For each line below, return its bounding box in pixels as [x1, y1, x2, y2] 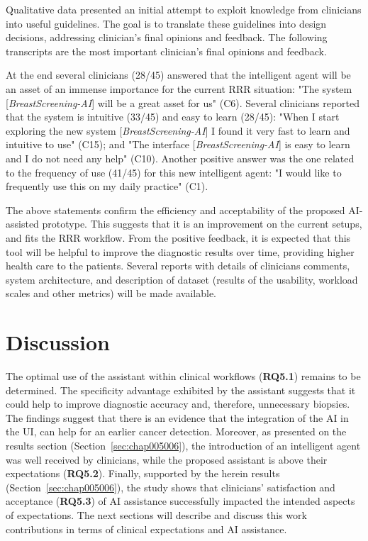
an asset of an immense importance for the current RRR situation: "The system [6, 81, 352, 96]
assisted [6, 216, 39, 231]
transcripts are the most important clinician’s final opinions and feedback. [6, 43, 327, 58]
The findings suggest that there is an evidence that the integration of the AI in [6, 410, 349, 425]
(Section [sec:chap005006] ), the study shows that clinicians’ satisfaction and [6, 479, 335, 494]
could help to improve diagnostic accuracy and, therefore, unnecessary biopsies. [6, 396, 350, 411]
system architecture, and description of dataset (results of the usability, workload [6, 272, 358, 286]
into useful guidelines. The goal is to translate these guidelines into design [6, 16, 327, 30]
